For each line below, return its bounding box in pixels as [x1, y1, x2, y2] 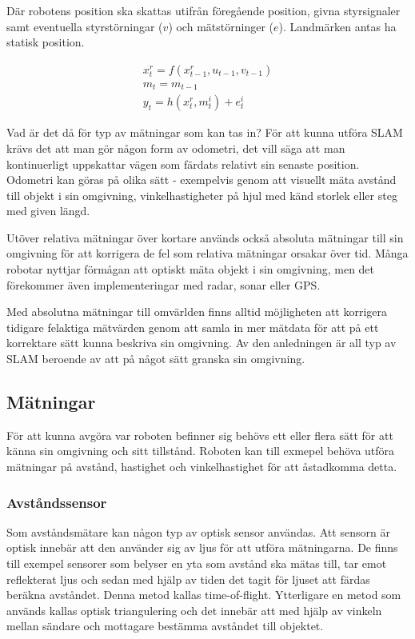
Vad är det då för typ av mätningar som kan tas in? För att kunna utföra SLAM [6, 124, 403, 141]
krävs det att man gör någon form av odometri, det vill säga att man [6, 139, 345, 156]
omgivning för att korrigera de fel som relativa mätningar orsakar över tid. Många [6, 245, 409, 262]
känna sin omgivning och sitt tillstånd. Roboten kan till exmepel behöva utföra [6, 442, 395, 459]
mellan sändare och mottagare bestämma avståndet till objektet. [6, 617, 324, 634]
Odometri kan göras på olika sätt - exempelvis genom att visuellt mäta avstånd [6, 171, 397, 188]
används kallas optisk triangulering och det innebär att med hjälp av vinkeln [6, 601, 382, 618]
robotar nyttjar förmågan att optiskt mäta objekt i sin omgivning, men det [6, 261, 375, 278]
